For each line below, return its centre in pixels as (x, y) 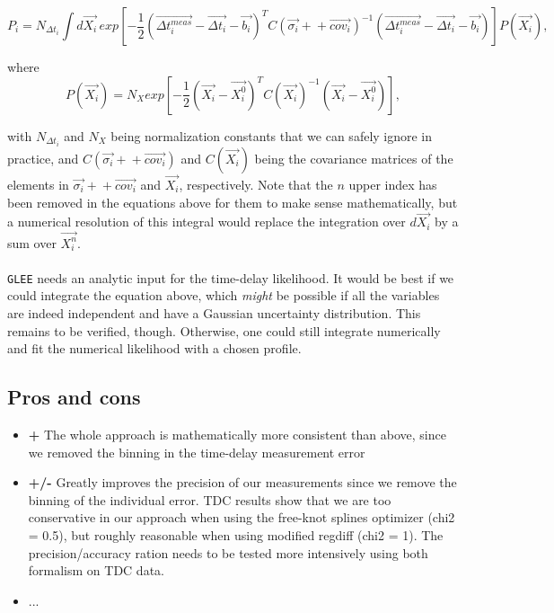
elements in (38, 184)
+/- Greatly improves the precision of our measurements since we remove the (242, 482)
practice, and (43, 158)
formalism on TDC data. (96, 570)
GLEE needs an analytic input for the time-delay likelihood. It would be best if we (231, 277)
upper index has (393, 184)
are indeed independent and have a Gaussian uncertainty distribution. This (214, 313)
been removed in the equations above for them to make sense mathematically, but (233, 202)
